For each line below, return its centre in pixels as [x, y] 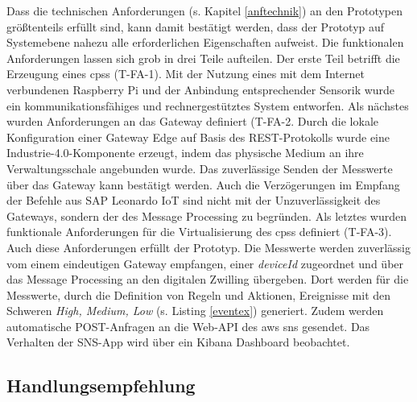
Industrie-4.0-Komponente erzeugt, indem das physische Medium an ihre [185, 153]
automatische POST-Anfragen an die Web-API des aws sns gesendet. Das [188, 326]
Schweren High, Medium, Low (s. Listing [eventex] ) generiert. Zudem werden [195, 311]
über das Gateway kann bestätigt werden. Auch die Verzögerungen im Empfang [203, 184]
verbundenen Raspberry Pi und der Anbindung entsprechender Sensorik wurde [201, 89]
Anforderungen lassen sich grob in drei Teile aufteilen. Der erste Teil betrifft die [203, 58]
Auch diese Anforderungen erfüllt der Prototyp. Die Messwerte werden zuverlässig [208, 247]
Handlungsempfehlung [101, 385]
